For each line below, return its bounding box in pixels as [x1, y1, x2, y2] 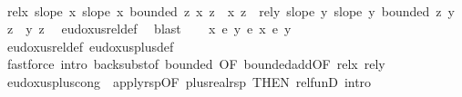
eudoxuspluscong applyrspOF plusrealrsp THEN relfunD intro [6, 72, 372, 91]
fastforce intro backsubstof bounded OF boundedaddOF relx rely [6, 54, 385, 73]
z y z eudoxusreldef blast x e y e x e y [6, 19, 292, 38]
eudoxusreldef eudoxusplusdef [6, 36, 174, 55]
